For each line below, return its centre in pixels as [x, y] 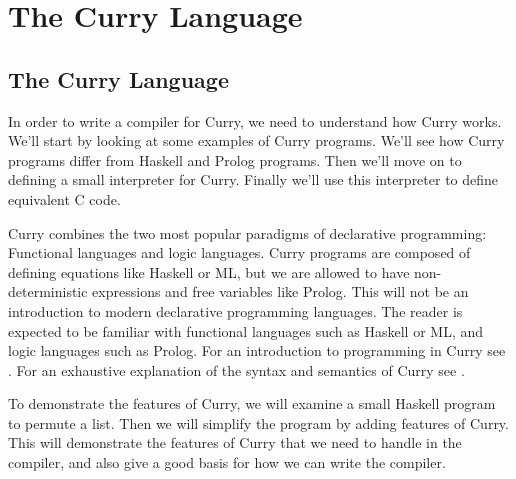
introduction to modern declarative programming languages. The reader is [235, 310]
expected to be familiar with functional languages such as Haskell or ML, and [246, 330]
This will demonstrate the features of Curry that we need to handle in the [235, 442]
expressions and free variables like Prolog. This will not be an [280, 291]
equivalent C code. [64, 198]
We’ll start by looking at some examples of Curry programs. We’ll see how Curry [256, 140]
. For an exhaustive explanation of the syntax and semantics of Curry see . [236, 369]
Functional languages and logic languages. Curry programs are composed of [239, 252]
